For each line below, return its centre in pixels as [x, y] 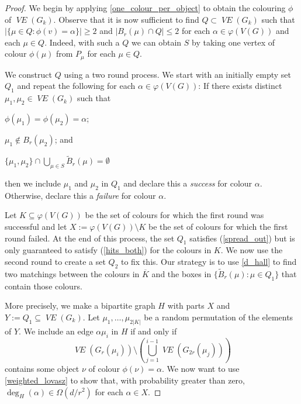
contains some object [42, 369]
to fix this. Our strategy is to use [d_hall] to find [209, 261]
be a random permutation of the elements [219, 317]
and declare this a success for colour [188, 183]
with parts [186, 305]
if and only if [154, 331]
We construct [29, 74]
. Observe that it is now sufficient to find [126, 19]
